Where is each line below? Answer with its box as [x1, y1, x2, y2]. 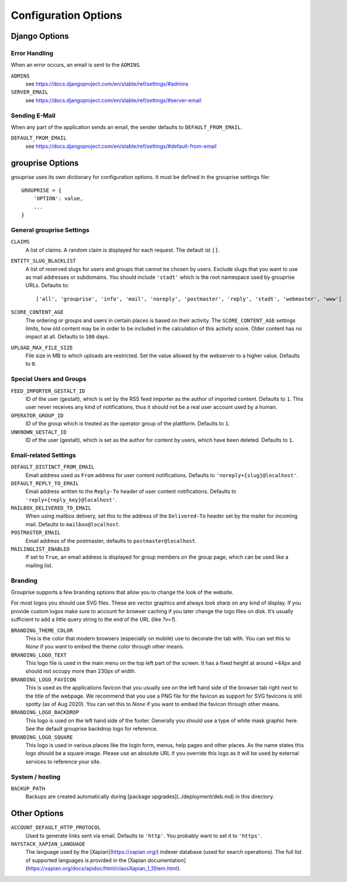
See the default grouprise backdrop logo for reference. [25, 725, 158, 732]
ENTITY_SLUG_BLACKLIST [11, 258, 76, 264]
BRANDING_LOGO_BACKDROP [11, 709, 79, 716]
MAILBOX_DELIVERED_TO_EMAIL [11, 505, 92, 512]
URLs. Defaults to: [25, 282, 70, 289]
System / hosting [11, 772, 61, 780]
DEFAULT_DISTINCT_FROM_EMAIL [11, 464, 95, 471]
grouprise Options [11, 158, 79, 168]
